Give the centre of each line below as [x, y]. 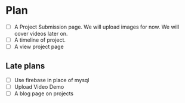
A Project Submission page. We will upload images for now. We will [97, 27]
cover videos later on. [41, 34]
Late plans [25, 66]
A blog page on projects [44, 93]
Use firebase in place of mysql [52, 80]
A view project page [39, 47]
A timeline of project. [40, 40]
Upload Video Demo [39, 87]
